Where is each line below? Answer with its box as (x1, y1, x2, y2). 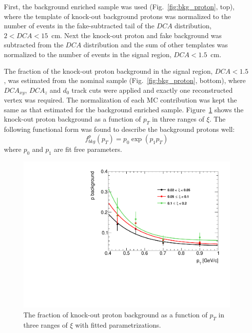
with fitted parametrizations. (75, 319, 161, 330)
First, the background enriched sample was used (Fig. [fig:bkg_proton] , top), (4, 1, 235, 11)
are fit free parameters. (54, 144, 122, 154)
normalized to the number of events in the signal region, (4, 49, 172, 59)
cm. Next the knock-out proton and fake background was (51, 30, 222, 40)
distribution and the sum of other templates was (83, 40, 228, 50)
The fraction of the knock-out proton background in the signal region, (4, 65, 213, 76)
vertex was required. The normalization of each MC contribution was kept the (4, 95, 237, 105)
